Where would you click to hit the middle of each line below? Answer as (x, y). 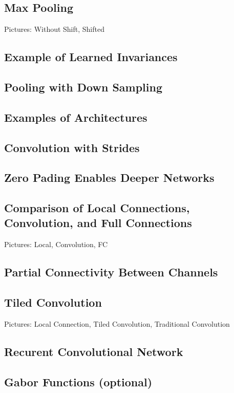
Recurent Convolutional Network (94, 351)
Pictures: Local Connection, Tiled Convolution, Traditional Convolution (117, 323)
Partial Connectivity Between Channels (111, 272)
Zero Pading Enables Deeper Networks (109, 177)
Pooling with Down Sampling (83, 87)
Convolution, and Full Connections (98, 223)
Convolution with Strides (72, 147)
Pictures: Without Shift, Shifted (54, 29)
